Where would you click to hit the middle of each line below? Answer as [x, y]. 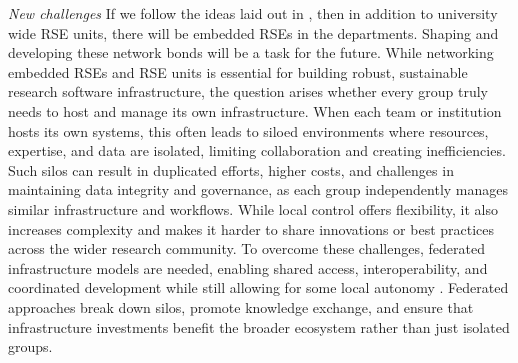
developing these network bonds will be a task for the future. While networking [251, 52]
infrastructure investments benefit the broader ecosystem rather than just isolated [259, 326]
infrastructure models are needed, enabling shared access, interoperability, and [248, 267]
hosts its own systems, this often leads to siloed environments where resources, [248, 130]
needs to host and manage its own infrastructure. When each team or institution [255, 110]
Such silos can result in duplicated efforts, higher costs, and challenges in [231, 169]
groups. [30, 346]
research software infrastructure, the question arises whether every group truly [248, 91]
